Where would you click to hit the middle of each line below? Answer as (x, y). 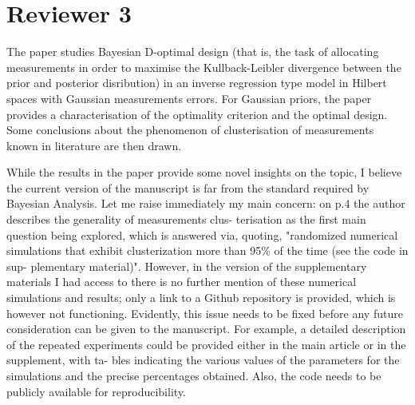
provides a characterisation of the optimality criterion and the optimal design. (197, 114)
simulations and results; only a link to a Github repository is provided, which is (201, 298)
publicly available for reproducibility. (96, 391)
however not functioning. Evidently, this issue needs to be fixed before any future (205, 313)
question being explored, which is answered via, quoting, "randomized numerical (202, 234)
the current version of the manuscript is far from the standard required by (188, 187)
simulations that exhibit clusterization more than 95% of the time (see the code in (207, 250)
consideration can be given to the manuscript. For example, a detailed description (206, 329)
